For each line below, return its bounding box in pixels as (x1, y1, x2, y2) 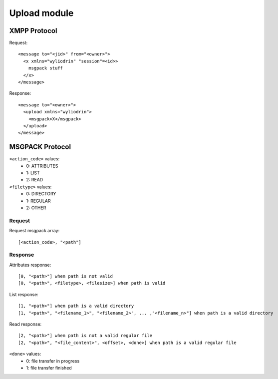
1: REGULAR (26, 198, 51, 204)
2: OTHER (26, 205, 46, 211)
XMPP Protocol (9, 26, 57, 35)
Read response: (9, 321, 42, 327)
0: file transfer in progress (26, 358, 80, 364)
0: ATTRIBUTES (26, 163, 58, 169)
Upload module (9, 7, 74, 18)
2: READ (26, 177, 43, 183)
